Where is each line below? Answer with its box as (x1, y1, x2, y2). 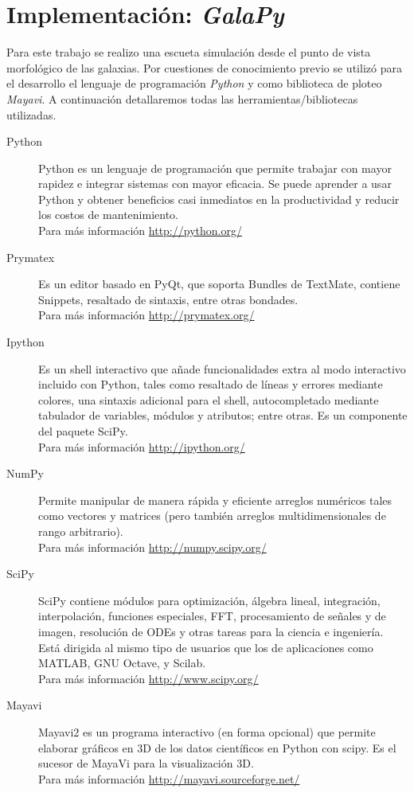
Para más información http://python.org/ (38, 222, 242, 239)
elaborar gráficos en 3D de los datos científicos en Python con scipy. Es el (38, 739, 396, 756)
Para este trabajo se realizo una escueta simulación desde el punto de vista (6, 44, 371, 61)
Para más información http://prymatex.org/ (38, 307, 255, 323)
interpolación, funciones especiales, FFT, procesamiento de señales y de (38, 607, 386, 624)
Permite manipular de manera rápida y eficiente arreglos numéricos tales (38, 491, 393, 508)
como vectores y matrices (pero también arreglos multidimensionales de (38, 507, 386, 524)
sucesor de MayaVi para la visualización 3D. (38, 755, 254, 772)
